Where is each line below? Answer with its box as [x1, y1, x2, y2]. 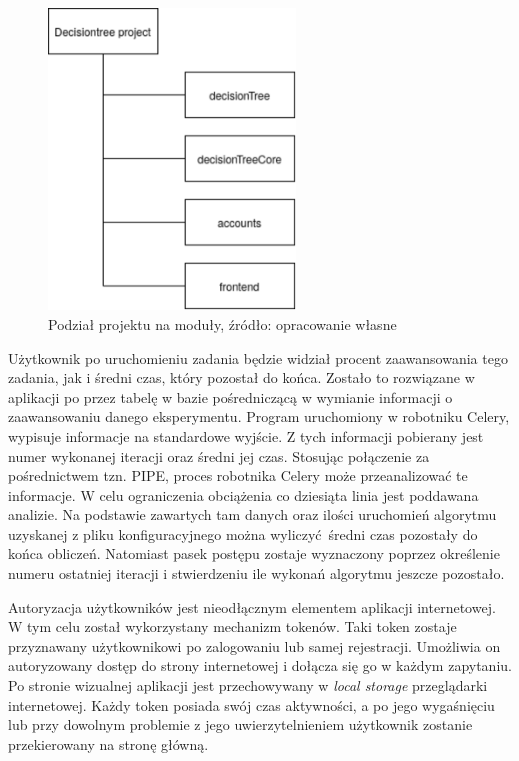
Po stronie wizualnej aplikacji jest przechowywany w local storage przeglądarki [8, 675, 488, 696]
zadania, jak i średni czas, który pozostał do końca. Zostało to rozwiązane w [8, 367, 475, 388]
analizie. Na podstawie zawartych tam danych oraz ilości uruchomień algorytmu [8, 504, 497, 525]
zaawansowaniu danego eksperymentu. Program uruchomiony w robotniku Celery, [8, 406, 510, 427]
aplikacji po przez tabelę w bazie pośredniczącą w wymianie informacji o [8, 386, 453, 407]
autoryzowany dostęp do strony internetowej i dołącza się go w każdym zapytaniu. [8, 655, 512, 676]
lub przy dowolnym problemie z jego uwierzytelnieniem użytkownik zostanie [8, 714, 473, 735]
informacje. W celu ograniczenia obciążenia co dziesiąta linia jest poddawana [8, 484, 479, 505]
